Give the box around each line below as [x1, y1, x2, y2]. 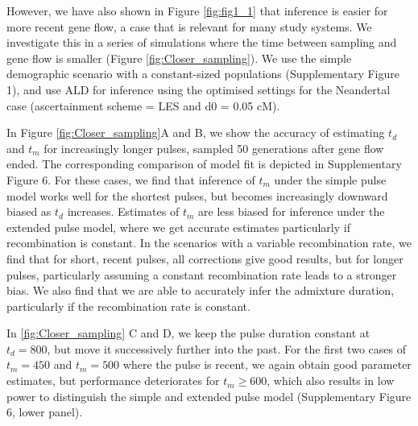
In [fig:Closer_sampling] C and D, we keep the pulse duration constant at [6, 325, 370, 341]
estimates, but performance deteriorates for [6, 372, 220, 389]
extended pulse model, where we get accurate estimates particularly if [6, 218, 350, 235]
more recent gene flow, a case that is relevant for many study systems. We [6, 18, 372, 35]
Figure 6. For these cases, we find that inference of [6, 171, 255, 188]
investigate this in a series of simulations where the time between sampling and [6, 34, 397, 51]
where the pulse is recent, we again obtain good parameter [122, 356, 412, 373]
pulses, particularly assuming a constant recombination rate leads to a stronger [6, 266, 397, 283]
